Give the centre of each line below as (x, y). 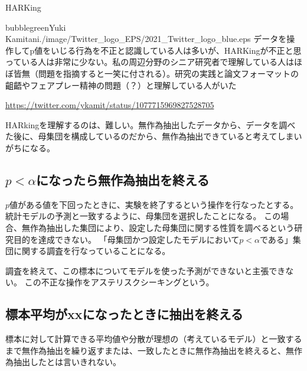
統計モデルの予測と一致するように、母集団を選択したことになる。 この (143, 216)
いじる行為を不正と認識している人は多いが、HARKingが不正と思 (176, 50)
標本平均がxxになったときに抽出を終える (124, 314)
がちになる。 (30, 147)
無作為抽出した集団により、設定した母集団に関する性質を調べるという (158, 227)
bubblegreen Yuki (36, 27)
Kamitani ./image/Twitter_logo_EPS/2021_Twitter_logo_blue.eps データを (146, 39)
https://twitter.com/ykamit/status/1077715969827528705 (110, 105)
